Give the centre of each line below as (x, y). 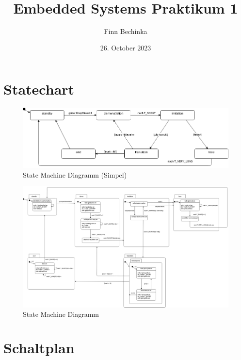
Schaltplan (39, 348)
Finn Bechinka (126, 31)
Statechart (39, 89)
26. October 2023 (126, 47)
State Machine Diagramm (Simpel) (75, 174)
